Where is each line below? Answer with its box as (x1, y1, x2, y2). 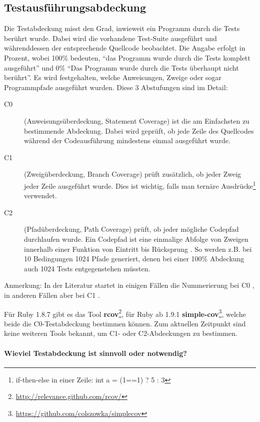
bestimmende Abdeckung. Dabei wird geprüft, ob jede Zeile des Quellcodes (24, 125, 254, 136)
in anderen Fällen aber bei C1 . (4, 289, 100, 300)
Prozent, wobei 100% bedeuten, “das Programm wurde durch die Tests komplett (4, 52, 250, 63)
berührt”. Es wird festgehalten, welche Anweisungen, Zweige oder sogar (4, 72, 222, 83)
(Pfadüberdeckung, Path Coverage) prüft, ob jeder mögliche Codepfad (24, 224, 239, 234)
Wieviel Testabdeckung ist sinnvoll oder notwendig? (4, 347, 187, 358)
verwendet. (24, 190, 57, 201)
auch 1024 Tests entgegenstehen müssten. (24, 263, 150, 273)
